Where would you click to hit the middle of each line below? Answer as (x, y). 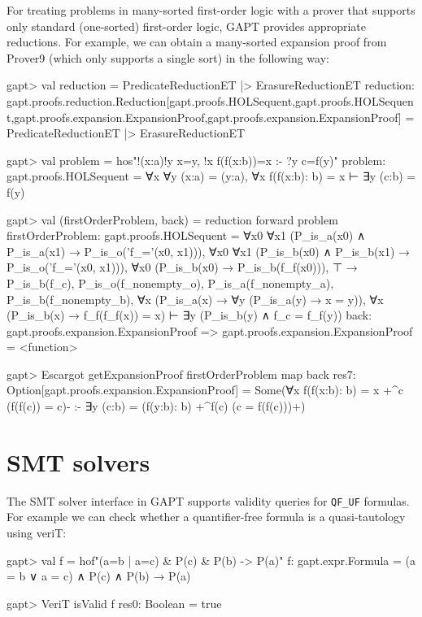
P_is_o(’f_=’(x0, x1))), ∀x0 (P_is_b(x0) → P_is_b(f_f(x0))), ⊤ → (182, 267)
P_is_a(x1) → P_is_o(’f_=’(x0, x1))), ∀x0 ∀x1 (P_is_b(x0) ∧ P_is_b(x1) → (209, 251)
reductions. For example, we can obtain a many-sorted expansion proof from (197, 42)
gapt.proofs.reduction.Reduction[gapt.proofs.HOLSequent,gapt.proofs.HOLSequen (210, 100)
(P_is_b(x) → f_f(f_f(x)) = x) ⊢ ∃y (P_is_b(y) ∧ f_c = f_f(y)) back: (189, 315)
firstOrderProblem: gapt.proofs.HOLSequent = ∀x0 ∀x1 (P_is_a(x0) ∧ (186, 235)
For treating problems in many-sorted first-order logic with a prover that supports (211, 10)
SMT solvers (78, 461)
